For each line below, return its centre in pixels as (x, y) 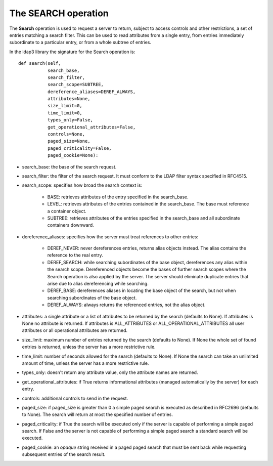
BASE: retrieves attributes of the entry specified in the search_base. (118, 197)
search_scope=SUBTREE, (75, 84)
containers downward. (71, 225)
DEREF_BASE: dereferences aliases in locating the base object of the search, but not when (142, 290)
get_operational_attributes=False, (92, 127)
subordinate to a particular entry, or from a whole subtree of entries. (80, 43)
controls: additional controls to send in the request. (75, 398)
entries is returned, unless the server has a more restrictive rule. (89, 347)
